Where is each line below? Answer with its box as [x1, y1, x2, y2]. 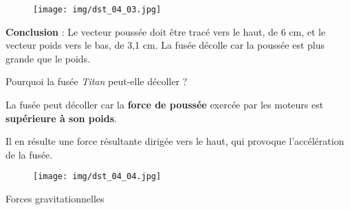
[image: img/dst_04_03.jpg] [33, 5, 162, 14]
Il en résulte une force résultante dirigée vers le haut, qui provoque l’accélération [6, 134, 344, 148]
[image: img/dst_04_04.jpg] [33, 172, 162, 182]
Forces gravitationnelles [6, 191, 105, 206]
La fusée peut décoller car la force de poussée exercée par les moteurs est [6, 97, 324, 112]
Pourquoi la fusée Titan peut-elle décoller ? [6, 74, 188, 89]
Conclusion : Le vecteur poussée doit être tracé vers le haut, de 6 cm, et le [6, 24, 326, 38]
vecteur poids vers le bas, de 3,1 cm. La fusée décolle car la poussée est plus [6, 38, 325, 52]
